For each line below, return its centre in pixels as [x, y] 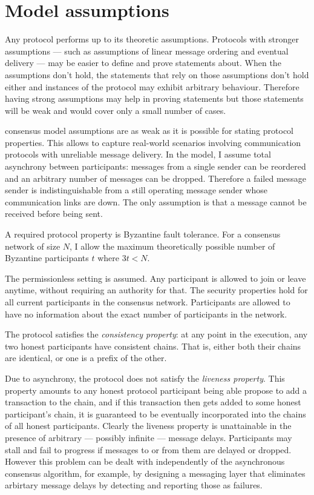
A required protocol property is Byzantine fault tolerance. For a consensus [143, 234]
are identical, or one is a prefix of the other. [86, 358]
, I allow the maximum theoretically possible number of [172, 246]
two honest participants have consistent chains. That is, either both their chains [153, 346]
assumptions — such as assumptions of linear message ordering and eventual [147, 51]
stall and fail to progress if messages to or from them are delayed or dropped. [148, 449]
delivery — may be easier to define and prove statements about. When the [143, 63]
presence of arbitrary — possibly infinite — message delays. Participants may [149, 437]
